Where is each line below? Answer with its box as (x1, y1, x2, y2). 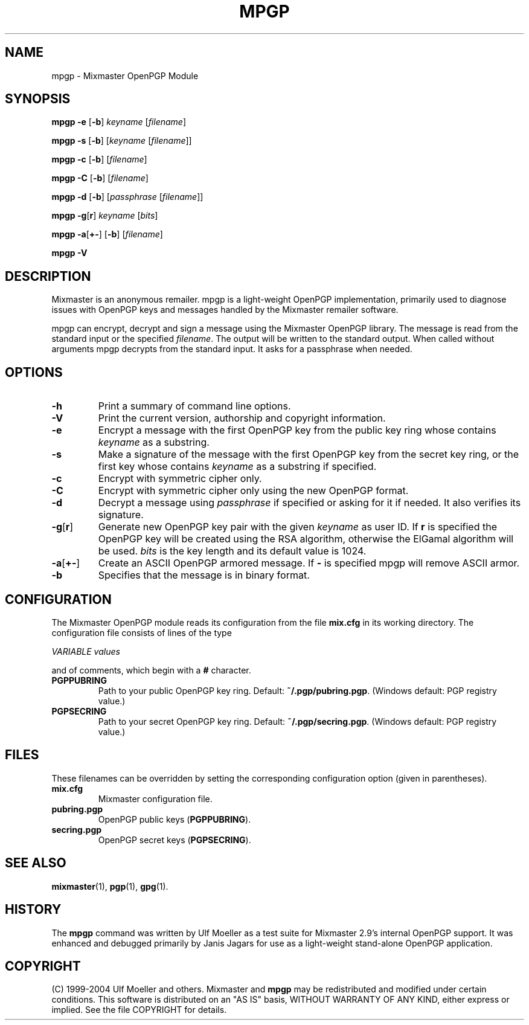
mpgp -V (51, 248, 88, 259)
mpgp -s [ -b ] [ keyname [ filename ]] (51, 135, 192, 146)
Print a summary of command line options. (98, 400, 291, 413)
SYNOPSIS (5, 91, 71, 107)
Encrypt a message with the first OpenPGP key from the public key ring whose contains (98, 424, 496, 437)
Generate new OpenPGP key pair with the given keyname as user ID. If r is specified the (98, 521, 497, 533)
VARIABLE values (51, 646, 120, 657)
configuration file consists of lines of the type (51, 627, 232, 638)
